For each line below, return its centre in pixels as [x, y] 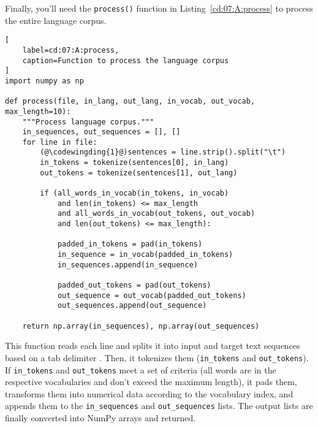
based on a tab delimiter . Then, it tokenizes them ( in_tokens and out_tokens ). [157, 357]
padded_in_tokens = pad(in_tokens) [130, 244]
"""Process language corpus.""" [88, 122]
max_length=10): [38, 111]
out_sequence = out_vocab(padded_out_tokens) [152, 295]
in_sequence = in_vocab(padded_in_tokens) [145, 255]
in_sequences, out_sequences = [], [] [101, 132]
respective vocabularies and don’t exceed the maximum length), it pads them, [151, 382]
